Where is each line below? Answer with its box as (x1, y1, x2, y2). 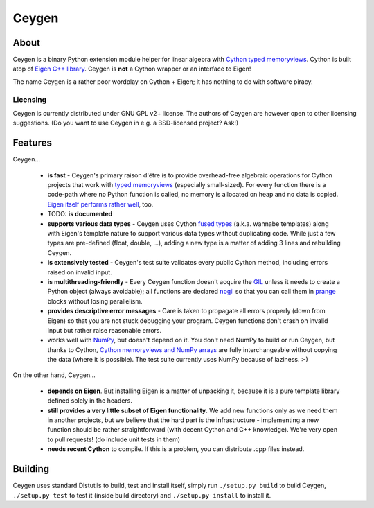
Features (12, 137, 52, 149)
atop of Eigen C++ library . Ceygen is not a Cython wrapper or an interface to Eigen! (12, 64, 251, 73)
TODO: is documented (47, 210, 113, 218)
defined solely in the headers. (47, 396, 133, 405)
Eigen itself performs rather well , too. (47, 200, 154, 208)
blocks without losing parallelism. (47, 297, 143, 305)
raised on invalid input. (47, 268, 112, 277)
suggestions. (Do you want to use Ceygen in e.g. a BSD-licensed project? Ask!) (12, 119, 239, 128)
